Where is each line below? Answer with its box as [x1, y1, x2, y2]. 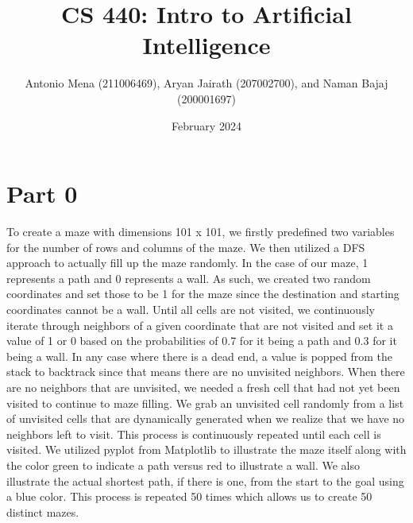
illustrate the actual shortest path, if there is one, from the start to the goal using [6, 472, 404, 489]
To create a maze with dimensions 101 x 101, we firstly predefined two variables [6, 223, 395, 240]
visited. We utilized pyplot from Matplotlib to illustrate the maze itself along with [6, 441, 407, 458]
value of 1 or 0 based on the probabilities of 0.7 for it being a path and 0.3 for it [6, 332, 397, 349]
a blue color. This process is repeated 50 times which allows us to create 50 [6, 488, 372, 505]
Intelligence [142, 29, 271, 61]
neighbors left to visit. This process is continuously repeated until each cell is [6, 425, 381, 442]
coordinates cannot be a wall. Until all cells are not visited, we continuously [6, 301, 375, 317]
